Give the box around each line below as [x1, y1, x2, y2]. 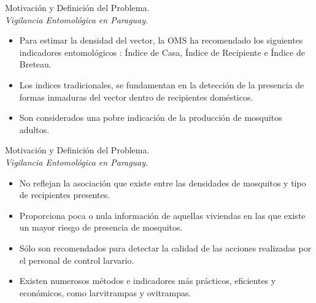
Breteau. [19, 58, 52, 71]
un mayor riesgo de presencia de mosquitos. [19, 221, 183, 234]
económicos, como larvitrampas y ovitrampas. [19, 286, 191, 299]
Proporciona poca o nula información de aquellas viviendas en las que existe [19, 209, 306, 221]
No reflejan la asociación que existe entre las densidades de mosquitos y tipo [19, 176, 306, 189]
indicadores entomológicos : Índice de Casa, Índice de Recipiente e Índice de [19, 45, 305, 58]
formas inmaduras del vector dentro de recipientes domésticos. [19, 90, 253, 103]
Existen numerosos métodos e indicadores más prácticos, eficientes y [19, 274, 276, 287]
